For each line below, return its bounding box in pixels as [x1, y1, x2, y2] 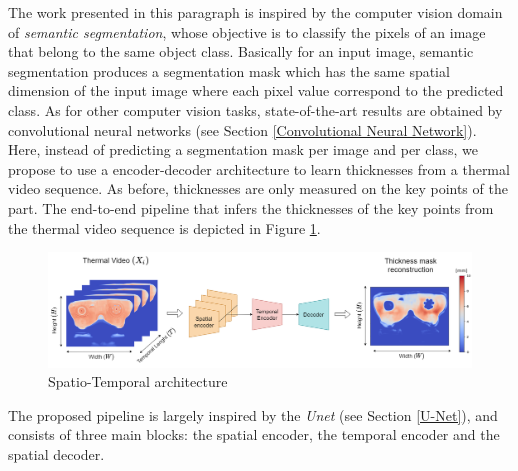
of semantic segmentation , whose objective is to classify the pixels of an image [8, 21, 486, 42]
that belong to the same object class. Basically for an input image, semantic [8, 41, 474, 62]
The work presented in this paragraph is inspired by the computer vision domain [8, 2, 503, 22]
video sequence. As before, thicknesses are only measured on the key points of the [8, 178, 508, 199]
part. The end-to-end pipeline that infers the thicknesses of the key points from [8, 197, 494, 218]
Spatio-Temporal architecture [48, 371, 228, 392]
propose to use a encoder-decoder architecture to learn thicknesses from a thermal [8, 158, 510, 179]
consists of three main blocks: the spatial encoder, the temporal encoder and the [8, 424, 500, 445]
